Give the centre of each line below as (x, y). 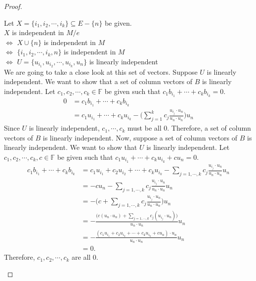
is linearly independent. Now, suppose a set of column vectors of (140, 137)
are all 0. (85, 257)
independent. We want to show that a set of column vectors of (98, 81)
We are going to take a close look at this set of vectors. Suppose (101, 71)
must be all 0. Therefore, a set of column (189, 128)
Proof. (13, 6)
